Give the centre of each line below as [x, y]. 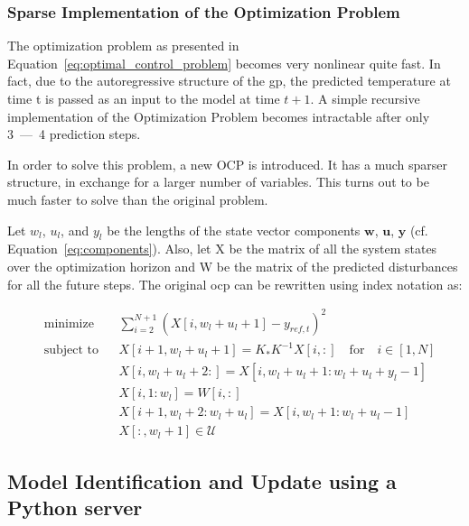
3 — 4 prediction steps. [74, 134]
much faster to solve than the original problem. [138, 199]
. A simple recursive [365, 98]
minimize [69, 323]
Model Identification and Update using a [202, 480]
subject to [71, 351]
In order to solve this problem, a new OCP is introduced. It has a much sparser [227, 164]
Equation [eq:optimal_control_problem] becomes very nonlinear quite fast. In [224, 63]
